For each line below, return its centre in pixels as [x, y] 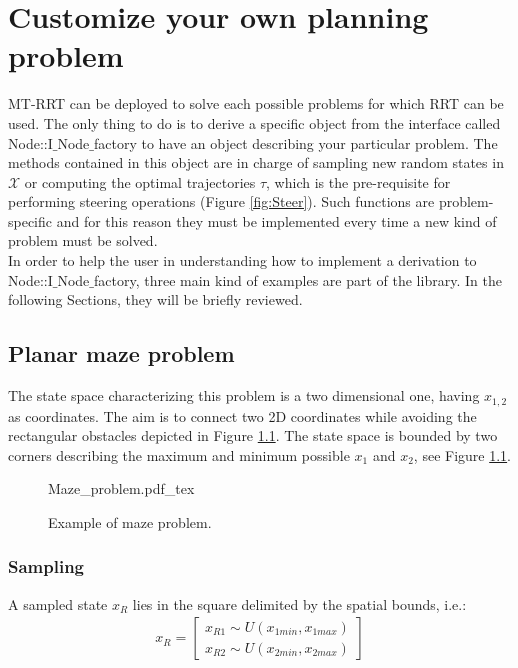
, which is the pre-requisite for [358, 181]
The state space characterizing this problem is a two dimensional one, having [244, 395]
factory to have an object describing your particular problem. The [295, 142]
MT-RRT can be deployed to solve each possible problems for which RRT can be [256, 103]
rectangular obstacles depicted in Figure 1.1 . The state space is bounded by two [253, 435]
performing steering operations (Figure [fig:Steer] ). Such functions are [221, 201]
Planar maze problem [121, 353]
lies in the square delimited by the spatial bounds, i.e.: [299, 603]
